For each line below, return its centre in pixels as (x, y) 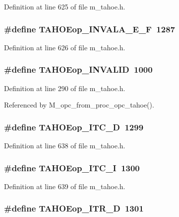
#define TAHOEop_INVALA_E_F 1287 (89, 29)
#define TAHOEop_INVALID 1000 (78, 69)
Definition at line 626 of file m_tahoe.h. (65, 47)
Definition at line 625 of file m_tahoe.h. (65, 6)
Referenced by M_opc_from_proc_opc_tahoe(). (79, 105)
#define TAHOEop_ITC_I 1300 (72, 167)
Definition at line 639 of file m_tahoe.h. (65, 186)
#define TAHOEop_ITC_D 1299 (74, 127)
